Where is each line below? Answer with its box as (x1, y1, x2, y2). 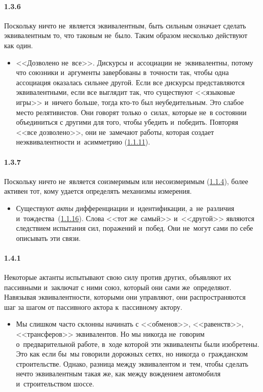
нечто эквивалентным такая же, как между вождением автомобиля (16, 368, 221, 379)
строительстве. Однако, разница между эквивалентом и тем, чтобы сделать (16, 358, 249, 369)
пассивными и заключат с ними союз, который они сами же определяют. (4, 281, 232, 292)
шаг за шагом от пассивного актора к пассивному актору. (4, 301, 182, 312)
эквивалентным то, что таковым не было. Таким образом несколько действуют (4, 30, 248, 41)
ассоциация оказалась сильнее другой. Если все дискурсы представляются (16, 77, 245, 87)
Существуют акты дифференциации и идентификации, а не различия (16, 202, 235, 213)
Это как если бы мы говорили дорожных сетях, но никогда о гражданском (16, 348, 248, 359)
